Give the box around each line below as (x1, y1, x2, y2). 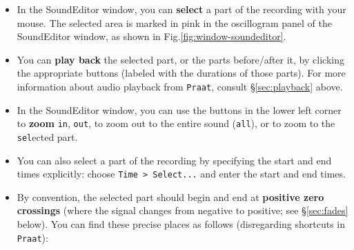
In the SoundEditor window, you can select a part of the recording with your (17, 2, 346, 16)
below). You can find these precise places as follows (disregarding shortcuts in (17, 216, 345, 231)
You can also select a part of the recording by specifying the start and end (17, 153, 332, 167)
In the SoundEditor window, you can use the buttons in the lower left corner (17, 102, 342, 117)
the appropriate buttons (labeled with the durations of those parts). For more (17, 66, 346, 80)
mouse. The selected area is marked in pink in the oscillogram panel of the (17, 15, 332, 30)
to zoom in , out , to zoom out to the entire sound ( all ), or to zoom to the (17, 116, 335, 131)
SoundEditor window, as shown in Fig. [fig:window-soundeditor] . (17, 29, 286, 44)
